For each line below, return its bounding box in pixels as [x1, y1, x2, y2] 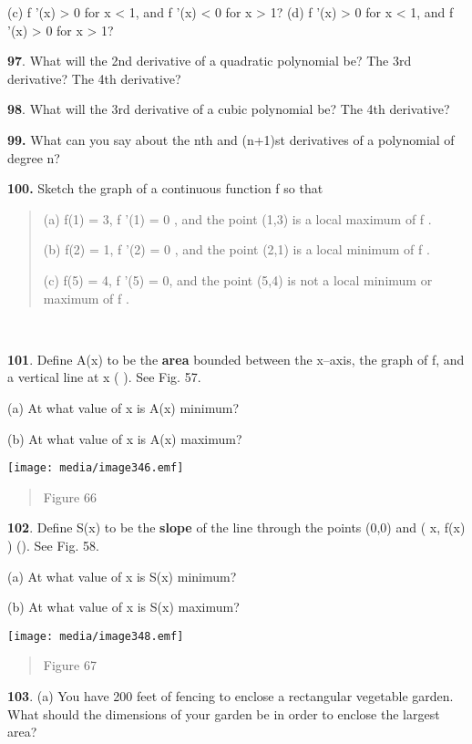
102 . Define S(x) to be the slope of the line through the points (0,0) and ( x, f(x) [7, 518, 466, 537]
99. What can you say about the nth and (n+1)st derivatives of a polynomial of [7, 129, 455, 149]
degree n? [7, 148, 60, 167]
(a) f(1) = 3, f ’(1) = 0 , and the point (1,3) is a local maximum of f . [43, 209, 432, 228]
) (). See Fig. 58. [7, 535, 99, 554]
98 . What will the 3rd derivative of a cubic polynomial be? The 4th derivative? [7, 99, 450, 119]
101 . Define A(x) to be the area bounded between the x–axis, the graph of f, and [7, 349, 465, 368]
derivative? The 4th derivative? [7, 68, 181, 88]
